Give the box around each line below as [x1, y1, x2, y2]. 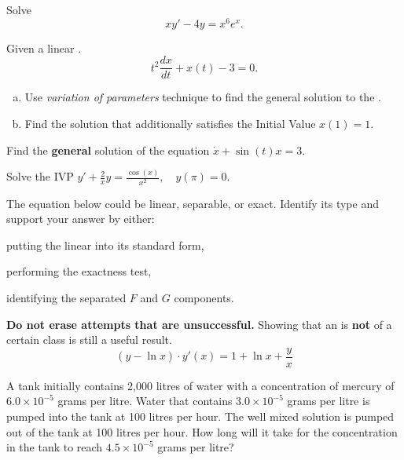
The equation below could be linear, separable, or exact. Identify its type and [6, 195, 379, 211]
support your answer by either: [6, 210, 155, 227]
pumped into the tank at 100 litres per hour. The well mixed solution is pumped [6, 407, 395, 424]
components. [174, 289, 234, 305]
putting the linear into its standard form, [6, 236, 204, 253]
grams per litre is [287, 392, 370, 409]
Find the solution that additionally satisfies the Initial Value [24, 115, 316, 131]
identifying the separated [6, 289, 127, 305]
